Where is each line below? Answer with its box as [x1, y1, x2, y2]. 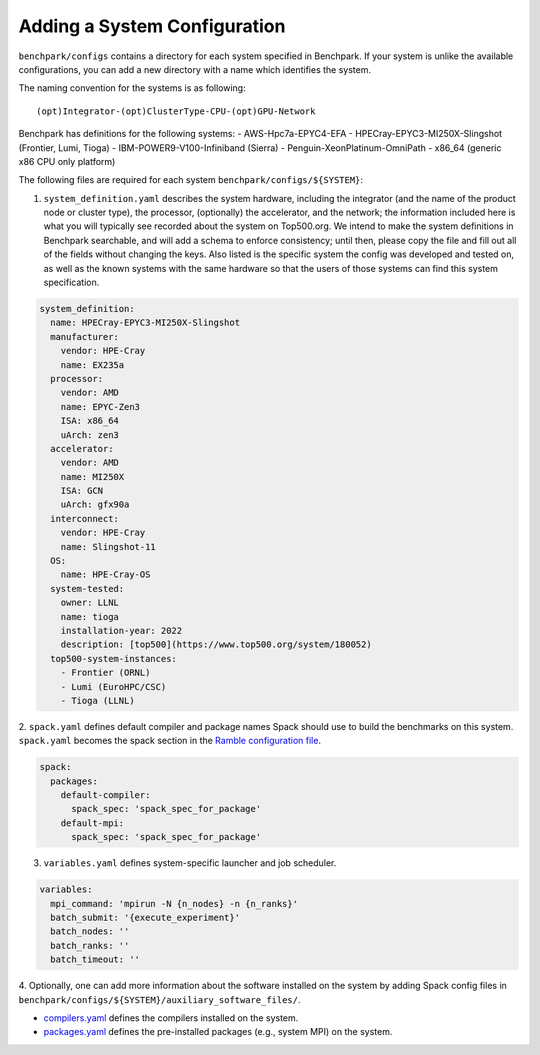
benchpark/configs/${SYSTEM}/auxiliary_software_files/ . [18, 993, 301, 1005]
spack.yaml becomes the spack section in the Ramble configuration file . [18, 735, 322, 747]
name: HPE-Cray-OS [60, 569, 151, 580]
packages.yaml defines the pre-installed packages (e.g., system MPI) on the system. [43, 1026, 393, 1038]
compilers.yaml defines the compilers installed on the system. [43, 1011, 299, 1024]
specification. [43, 276, 100, 289]
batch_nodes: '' [50, 926, 130, 937]
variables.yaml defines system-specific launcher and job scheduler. [43, 857, 337, 869]
